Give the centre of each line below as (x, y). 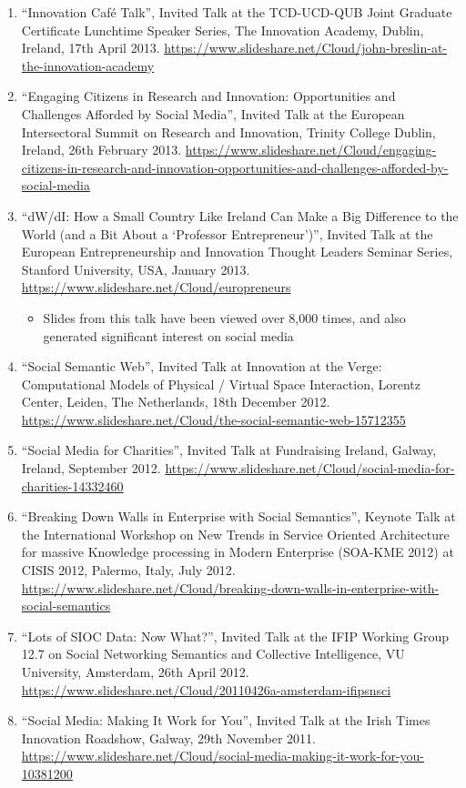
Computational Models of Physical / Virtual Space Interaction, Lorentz (221, 384)
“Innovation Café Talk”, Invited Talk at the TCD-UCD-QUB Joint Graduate (237, 12)
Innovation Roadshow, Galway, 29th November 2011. (168, 737)
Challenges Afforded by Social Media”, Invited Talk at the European (213, 113)
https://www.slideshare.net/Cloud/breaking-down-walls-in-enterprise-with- (230, 587)
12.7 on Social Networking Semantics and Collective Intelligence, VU (213, 654)
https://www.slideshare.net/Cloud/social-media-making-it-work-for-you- (223, 756)
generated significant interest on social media (168, 335)
